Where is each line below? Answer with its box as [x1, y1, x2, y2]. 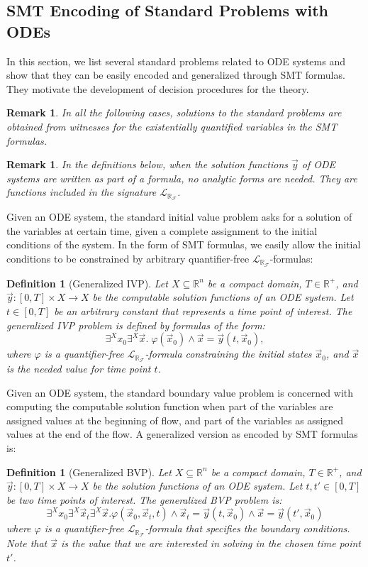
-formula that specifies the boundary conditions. [145, 521, 350, 536]
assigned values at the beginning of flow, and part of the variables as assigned [6, 412, 344, 427]
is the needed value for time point [6, 361, 151, 376]
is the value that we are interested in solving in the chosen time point [61, 536, 362, 551]
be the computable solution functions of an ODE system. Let [92, 290, 354, 304]
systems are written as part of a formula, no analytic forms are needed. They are [6, 170, 357, 185]
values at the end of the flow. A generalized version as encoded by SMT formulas [6, 426, 358, 441]
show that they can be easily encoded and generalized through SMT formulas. [6, 67, 345, 82]
